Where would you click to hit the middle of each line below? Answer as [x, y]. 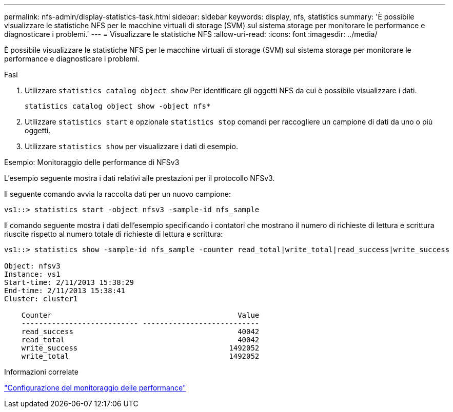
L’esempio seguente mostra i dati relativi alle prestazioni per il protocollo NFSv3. [140, 178]
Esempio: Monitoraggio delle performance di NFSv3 [92, 162]
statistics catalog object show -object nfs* [118, 106]
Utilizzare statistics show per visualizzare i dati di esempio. [131, 146]
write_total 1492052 [140, 356]
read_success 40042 [140, 332]
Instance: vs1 [32, 274]
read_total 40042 [140, 340]
